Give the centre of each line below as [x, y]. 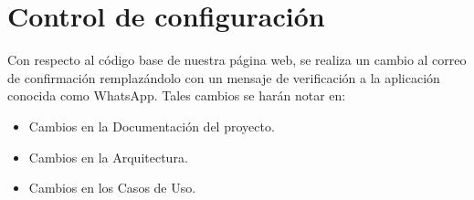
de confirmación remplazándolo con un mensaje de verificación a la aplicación [224, 77]
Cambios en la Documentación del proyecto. [152, 126]
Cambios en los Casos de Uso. [112, 188]
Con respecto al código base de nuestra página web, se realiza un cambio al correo [237, 60]
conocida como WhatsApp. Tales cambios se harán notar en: [177, 95]
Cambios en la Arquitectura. [108, 157]
